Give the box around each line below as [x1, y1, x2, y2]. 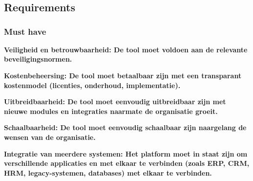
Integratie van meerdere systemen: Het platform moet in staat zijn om [4, 148, 248, 158]
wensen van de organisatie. [4, 132, 96, 142]
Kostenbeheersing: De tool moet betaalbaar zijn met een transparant [4, 70, 242, 80]
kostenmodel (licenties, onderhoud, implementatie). [4, 80, 181, 90]
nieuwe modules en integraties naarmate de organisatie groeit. [4, 106, 218, 116]
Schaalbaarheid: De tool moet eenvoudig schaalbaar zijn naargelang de [4, 122, 247, 133]
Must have [4, 25, 46, 37]
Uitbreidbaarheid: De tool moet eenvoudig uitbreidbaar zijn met [4, 96, 226, 107]
